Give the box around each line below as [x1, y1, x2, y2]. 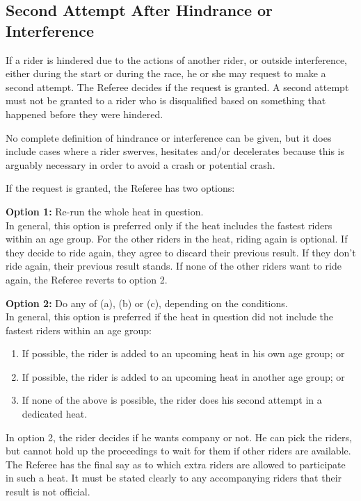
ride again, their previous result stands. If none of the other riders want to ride [6, 258, 342, 273]
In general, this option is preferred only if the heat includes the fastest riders [6, 217, 332, 232]
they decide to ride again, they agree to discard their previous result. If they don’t [6, 245, 356, 259]
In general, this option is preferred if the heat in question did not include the [6, 309, 333, 324]
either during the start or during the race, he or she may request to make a [6, 66, 326, 81]
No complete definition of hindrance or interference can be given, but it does [6, 130, 332, 145]
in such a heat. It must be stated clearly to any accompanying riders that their [6, 470, 342, 485]
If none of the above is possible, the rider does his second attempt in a [22, 393, 322, 407]
